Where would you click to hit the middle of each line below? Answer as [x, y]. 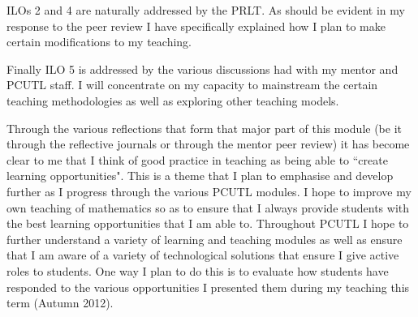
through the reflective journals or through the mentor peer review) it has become [208, 144]
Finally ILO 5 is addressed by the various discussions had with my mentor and [203, 69]
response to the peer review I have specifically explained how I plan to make [196, 26]
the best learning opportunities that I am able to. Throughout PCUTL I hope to [208, 223]
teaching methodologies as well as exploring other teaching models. [173, 100]
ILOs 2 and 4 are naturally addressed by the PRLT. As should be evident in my [206, 10]
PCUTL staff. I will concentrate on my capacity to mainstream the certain [192, 85]
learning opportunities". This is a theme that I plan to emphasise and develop [200, 176]
